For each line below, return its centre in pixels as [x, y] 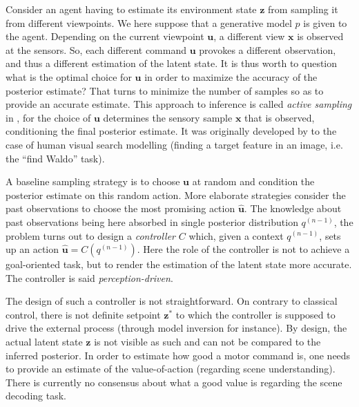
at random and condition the [253, 181]
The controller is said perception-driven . [89, 277]
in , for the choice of [48, 117]
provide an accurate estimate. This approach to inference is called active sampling [179, 104]
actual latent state [44, 342]
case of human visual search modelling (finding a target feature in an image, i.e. [174, 144]
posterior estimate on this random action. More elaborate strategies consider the [176, 195]
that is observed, [280, 117]
